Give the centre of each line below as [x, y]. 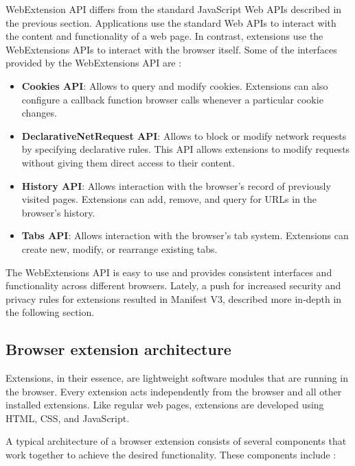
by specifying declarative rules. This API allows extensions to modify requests [186, 149]
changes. [39, 113]
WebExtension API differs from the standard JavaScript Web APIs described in [174, 9]
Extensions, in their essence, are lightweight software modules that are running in [177, 378]
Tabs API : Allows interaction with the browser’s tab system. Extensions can [185, 235]
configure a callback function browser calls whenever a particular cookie [172, 99]
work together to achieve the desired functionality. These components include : [171, 455]
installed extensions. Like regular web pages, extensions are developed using [165, 405]
